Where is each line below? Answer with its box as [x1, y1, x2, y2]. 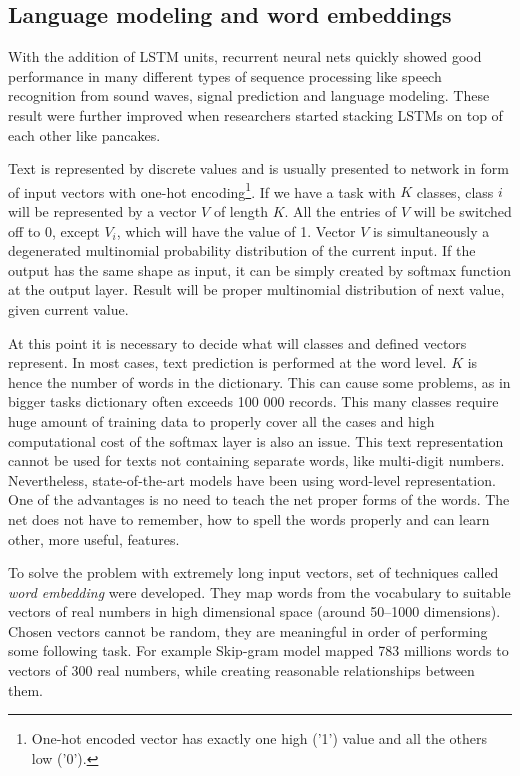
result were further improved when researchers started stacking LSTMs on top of [8, 104, 503, 125]
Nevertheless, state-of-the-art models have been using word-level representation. [8, 469, 496, 490]
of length [213, 201, 268, 222]
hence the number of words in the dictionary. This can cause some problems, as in [8, 371, 511, 392]
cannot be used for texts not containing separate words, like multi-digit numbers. [8, 450, 505, 471]
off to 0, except [8, 220, 100, 241]
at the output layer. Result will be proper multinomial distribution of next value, [8, 279, 505, 300]
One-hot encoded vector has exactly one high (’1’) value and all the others [31, 728, 488, 749]
